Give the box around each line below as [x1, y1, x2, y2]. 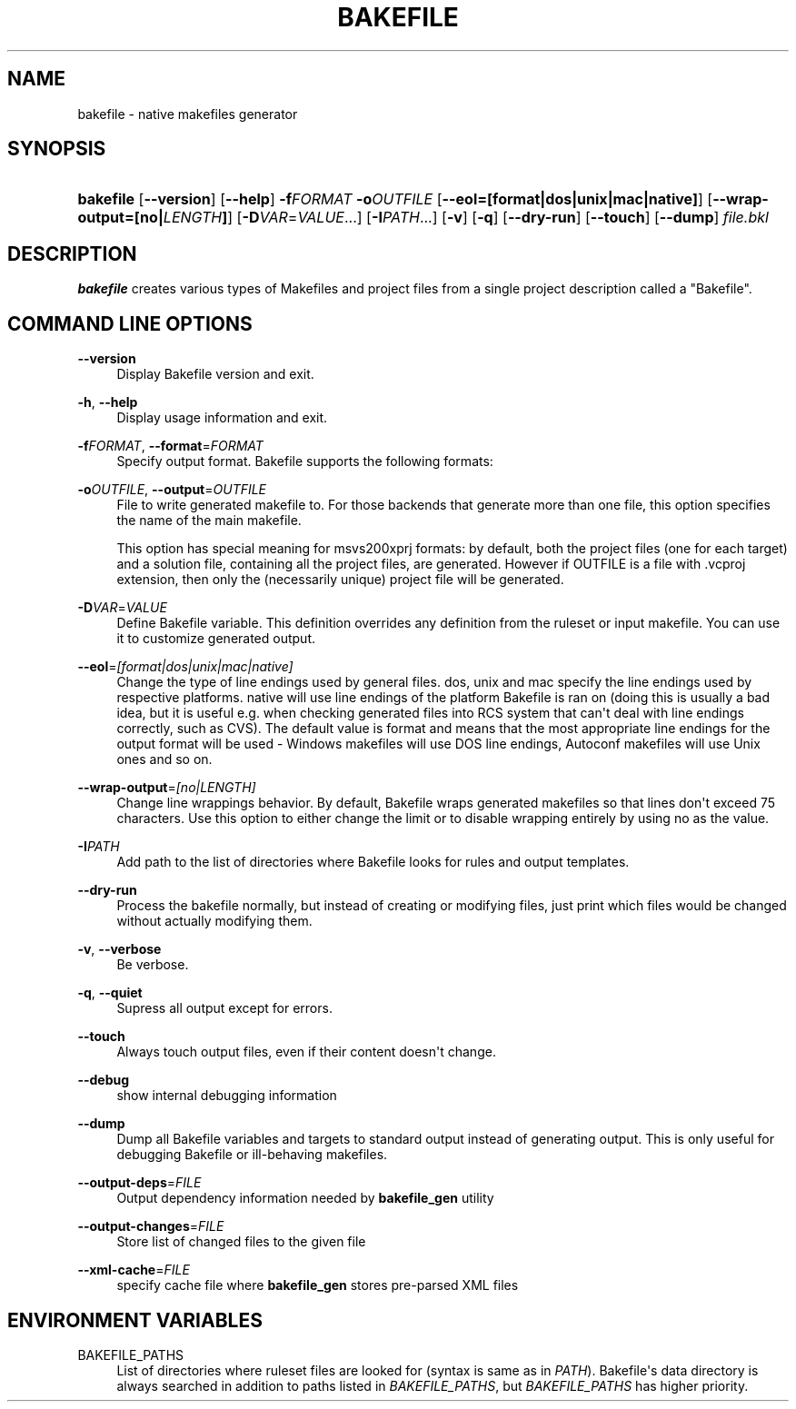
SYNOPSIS [7, 137, 106, 161]
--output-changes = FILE [77, 1218, 224, 1235]
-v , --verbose [77, 941, 162, 958]
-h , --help [77, 394, 138, 411]
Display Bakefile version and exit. [116, 366, 314, 382]
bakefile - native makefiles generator [77, 105, 298, 122]
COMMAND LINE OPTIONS [7, 312, 253, 335]
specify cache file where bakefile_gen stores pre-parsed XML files [116, 1277, 519, 1294]
